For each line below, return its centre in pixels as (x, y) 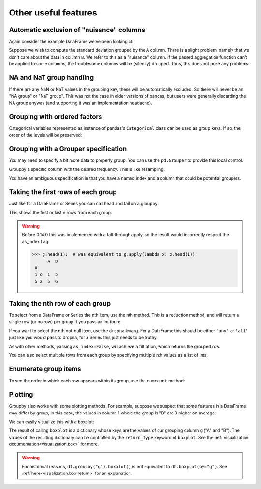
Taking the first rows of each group (63, 192)
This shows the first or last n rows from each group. (60, 213)
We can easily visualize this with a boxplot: (51, 422)
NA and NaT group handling (51, 78)
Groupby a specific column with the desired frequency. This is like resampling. (87, 169)
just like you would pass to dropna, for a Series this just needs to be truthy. (83, 337)
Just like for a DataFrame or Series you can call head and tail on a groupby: (84, 203)
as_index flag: (36, 242)
